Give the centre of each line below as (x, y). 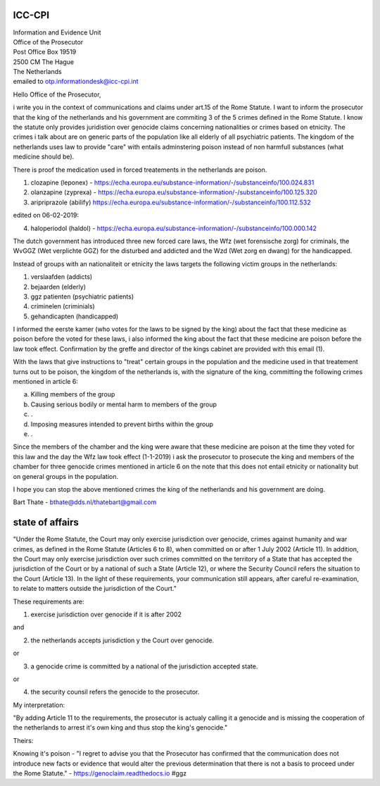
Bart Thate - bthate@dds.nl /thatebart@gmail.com (85, 502)
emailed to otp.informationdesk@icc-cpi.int (76, 82)
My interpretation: (39, 705)
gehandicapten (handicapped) (75, 316)
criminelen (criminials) (63, 306)
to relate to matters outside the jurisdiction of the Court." (95, 589)
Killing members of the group (73, 394)
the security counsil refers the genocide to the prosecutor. (115, 692)
